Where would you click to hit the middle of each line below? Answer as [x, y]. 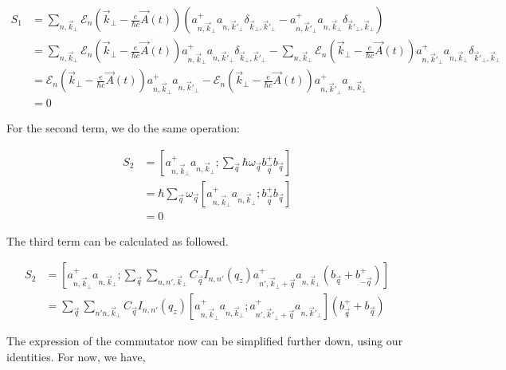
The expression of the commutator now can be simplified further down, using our [205, 341]
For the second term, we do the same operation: [123, 127]
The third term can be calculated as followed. [118, 240]
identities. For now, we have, [76, 356]
